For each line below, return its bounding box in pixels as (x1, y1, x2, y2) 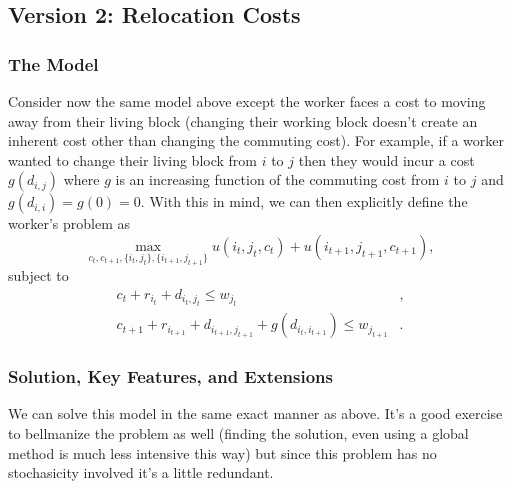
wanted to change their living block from (8, 149, 257, 170)
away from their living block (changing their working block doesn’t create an (8, 110, 478, 131)
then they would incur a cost (298, 149, 475, 170)
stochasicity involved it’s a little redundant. (8, 462, 274, 483)
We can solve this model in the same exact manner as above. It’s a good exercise (8, 403, 503, 424)
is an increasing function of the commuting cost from (115, 169, 440, 190)
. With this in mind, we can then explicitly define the (140, 191, 468, 212)
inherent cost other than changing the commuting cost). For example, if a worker (8, 130, 504, 151)
